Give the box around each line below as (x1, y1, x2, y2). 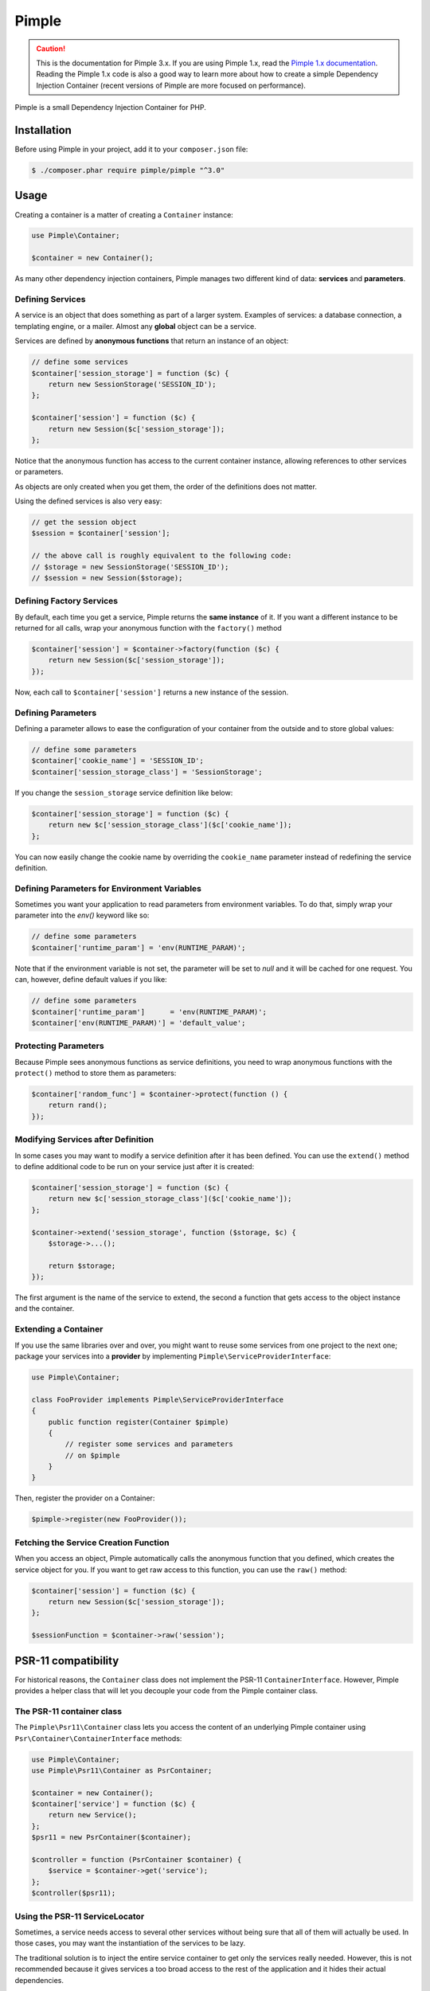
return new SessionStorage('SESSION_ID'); (48, 379, 217, 389)
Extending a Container (14, 1324, 104, 1335)
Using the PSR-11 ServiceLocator (14, 1911, 145, 1922)
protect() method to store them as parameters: (14, 1068, 177, 1078)
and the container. (14, 1304, 75, 1313)
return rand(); (48, 1101, 107, 1110)
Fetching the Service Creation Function (14, 1537, 170, 1548)
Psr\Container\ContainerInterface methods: (14, 1733, 182, 1743)
